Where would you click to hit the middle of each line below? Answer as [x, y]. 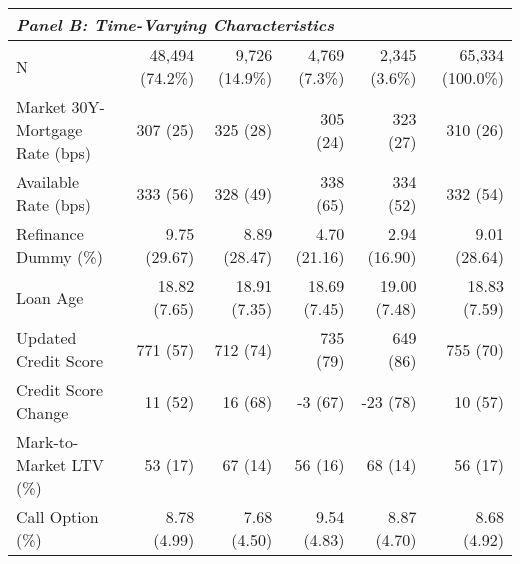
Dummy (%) [59, 256]
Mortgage [49, 129]
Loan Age [50, 297]
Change [42, 412]
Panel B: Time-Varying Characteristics [175, 24]
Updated [46, 337]
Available [48, 181]
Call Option [57, 516]
